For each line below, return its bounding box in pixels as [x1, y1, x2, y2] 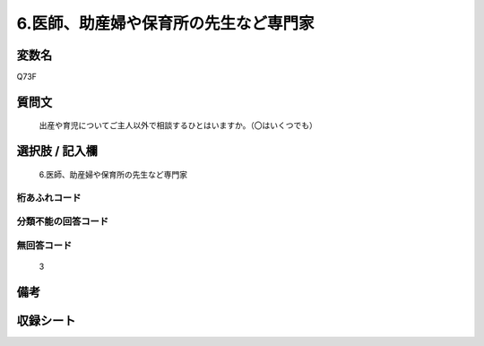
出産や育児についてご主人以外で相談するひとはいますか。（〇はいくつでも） [39, 120, 317, 131]
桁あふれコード [16, 191, 82, 203]
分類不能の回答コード [16, 215, 109, 228]
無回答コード [16, 238, 73, 251]
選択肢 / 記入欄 [16, 143, 99, 159]
